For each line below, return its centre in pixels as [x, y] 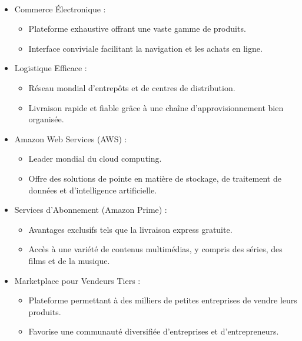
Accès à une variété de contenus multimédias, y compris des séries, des [155, 249]
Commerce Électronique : [60, 9]
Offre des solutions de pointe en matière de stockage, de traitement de [155, 178]
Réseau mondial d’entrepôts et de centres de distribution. [132, 87]
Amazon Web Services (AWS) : [71, 138]
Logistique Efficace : [51, 68]
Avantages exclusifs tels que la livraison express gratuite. [130, 229]
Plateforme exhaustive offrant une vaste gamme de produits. [137, 29]
